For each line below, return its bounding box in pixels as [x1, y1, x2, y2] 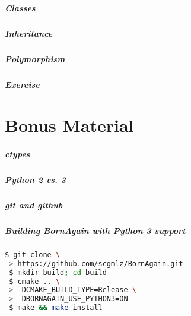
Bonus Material [5, 113, 134, 137]
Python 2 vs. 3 [5, 173, 66, 186]
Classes [5, 1, 36, 14]
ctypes [5, 148, 30, 160]
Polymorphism [5, 52, 65, 65]
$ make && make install [9, 304, 103, 312]
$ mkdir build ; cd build [9, 268, 107, 277]
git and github [5, 199, 63, 211]
